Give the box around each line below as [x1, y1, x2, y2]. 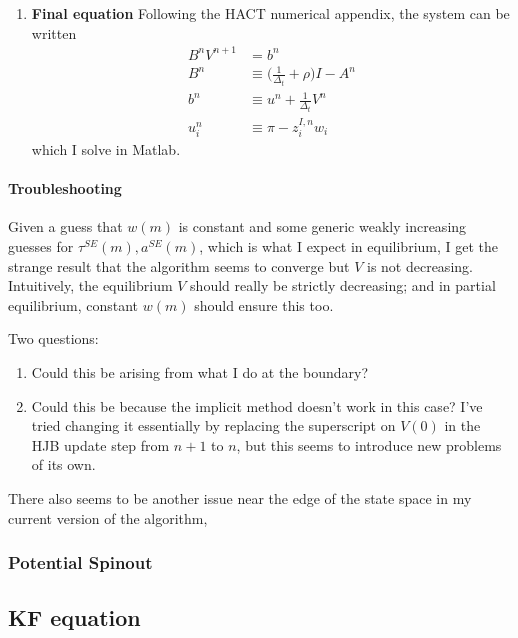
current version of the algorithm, [8, 507, 208, 528]
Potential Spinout [8, 550, 153, 575]
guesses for [8, 236, 74, 256]
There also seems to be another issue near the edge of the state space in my [8, 487, 472, 508]
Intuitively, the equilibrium [8, 275, 173, 296]
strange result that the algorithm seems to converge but [8, 255, 350, 276]
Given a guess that [8, 216, 123, 237]
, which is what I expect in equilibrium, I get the [199, 236, 499, 256]
